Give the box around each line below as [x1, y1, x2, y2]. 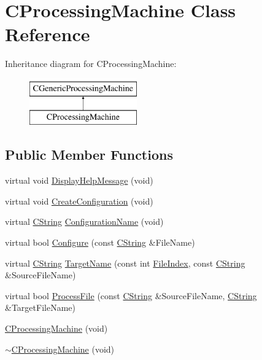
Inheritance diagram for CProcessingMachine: [5, 57, 177, 70]
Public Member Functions [5, 145, 173, 164]
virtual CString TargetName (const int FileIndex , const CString [5, 256, 245, 269]
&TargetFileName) [5, 301, 75, 314]
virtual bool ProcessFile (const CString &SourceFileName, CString [5, 289, 257, 302]
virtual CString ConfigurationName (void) [5, 215, 164, 228]
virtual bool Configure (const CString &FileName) [5, 236, 195, 249]
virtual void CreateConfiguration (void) [5, 194, 153, 207]
